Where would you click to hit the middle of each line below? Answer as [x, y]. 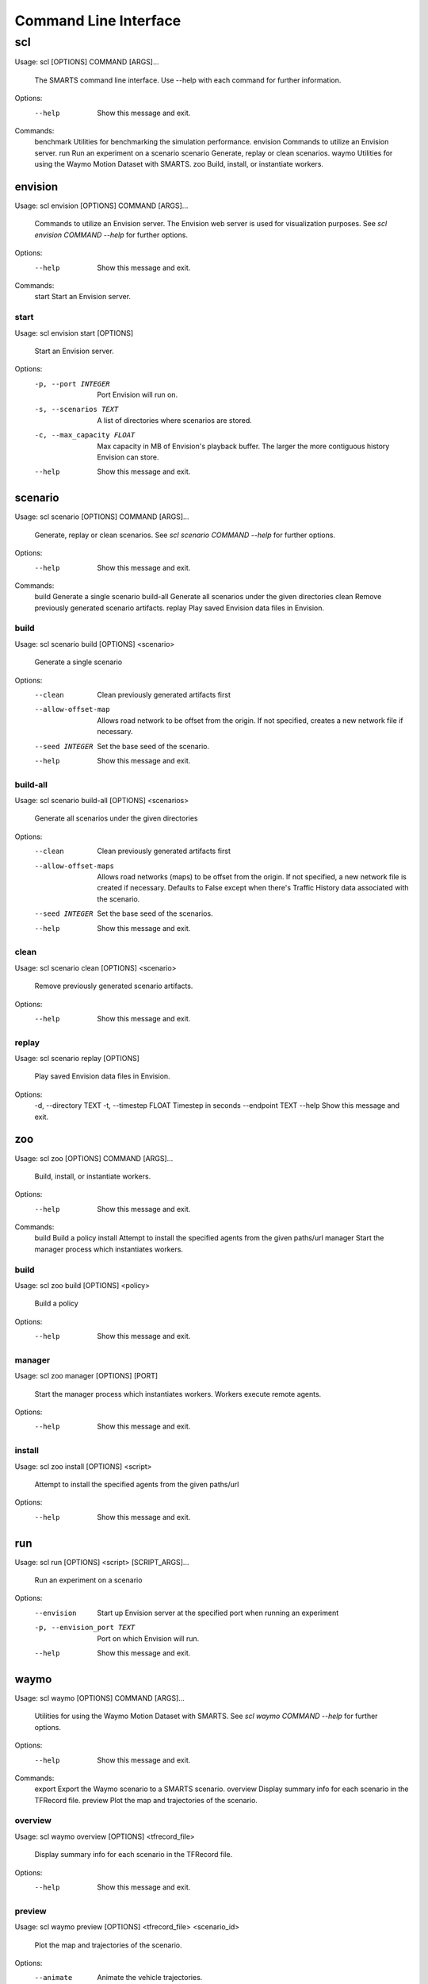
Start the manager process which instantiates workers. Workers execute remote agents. [178, 1394]
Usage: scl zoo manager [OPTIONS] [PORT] [86, 1376]
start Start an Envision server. [82, 297]
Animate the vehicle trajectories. [150, 1978]
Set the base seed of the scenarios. [155, 913]
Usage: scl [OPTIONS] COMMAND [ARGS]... [87, 62]
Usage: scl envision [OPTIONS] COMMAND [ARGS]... [101, 206]
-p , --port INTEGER [72, 384]
